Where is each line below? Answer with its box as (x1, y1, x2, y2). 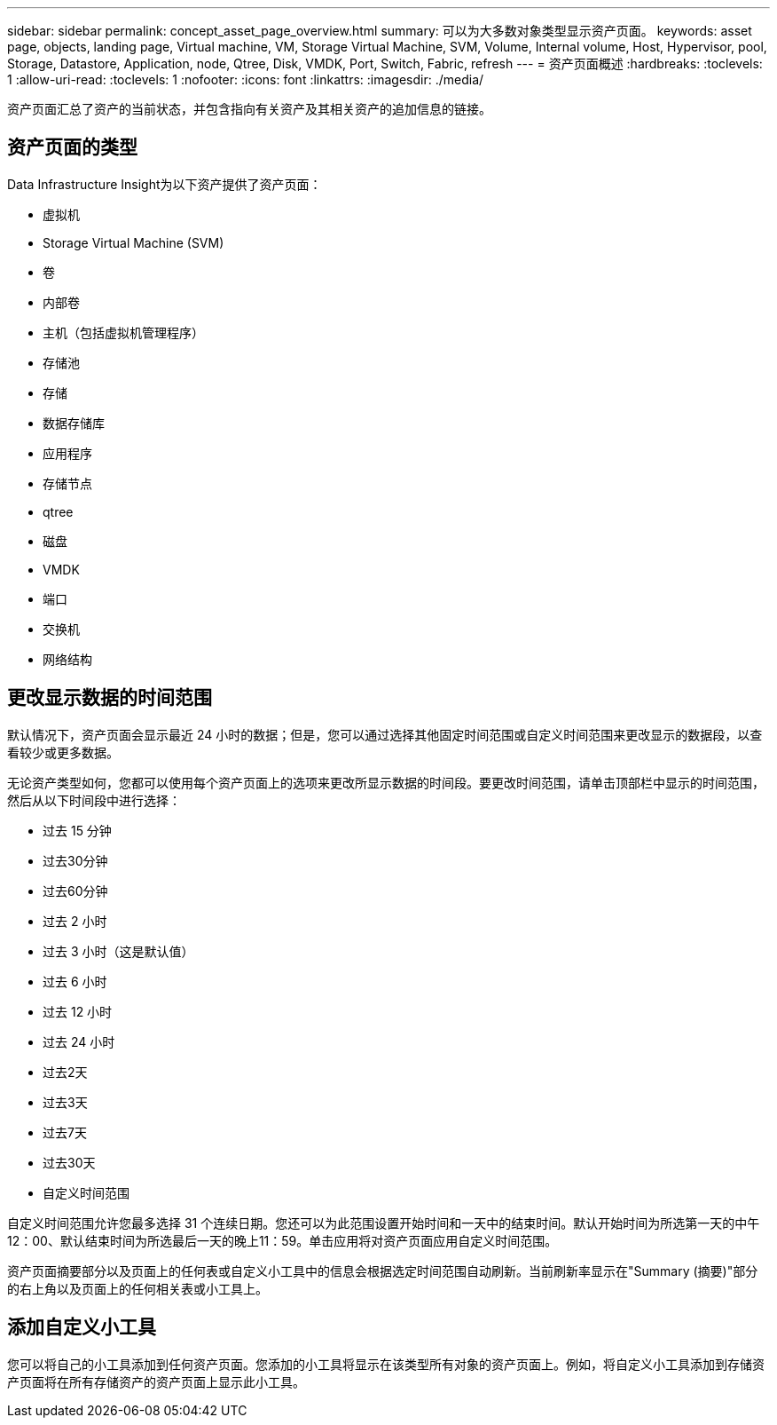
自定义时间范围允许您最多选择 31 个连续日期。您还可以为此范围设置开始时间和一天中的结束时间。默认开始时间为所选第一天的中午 (7, 1215, 760, 1231)
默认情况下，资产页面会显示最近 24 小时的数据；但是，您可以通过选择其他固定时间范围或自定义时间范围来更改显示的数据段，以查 (7, 726, 763, 742)
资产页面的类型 (7, 136, 137, 159)
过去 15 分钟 (43, 822, 112, 838)
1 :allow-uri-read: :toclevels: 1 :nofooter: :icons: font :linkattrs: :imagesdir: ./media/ (7, 72, 484, 87)
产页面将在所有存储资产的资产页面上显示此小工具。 (7, 1374, 305, 1389)
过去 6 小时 (43, 973, 107, 989)
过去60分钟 (43, 883, 108, 899)
